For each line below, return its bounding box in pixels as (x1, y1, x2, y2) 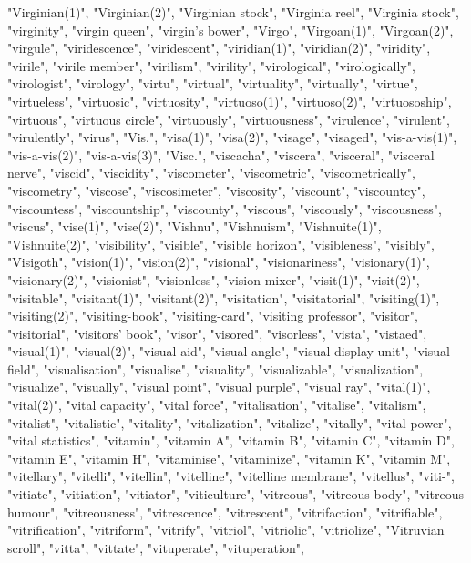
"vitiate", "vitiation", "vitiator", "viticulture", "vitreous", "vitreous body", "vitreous (7, 485, 465, 504)
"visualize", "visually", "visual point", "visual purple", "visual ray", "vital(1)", (7, 377, 431, 396)
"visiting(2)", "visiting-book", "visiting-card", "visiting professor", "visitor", (7, 306, 418, 325)
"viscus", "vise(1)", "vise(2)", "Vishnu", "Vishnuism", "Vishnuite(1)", (7, 217, 382, 236)
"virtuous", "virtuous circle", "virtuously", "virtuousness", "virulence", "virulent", (7, 109, 450, 128)
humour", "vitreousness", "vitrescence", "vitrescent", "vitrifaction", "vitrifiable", (7, 502, 443, 521)
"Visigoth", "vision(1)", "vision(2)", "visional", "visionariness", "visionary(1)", (7, 252, 430, 271)
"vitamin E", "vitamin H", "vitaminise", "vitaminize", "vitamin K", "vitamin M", (7, 448, 451, 467)
